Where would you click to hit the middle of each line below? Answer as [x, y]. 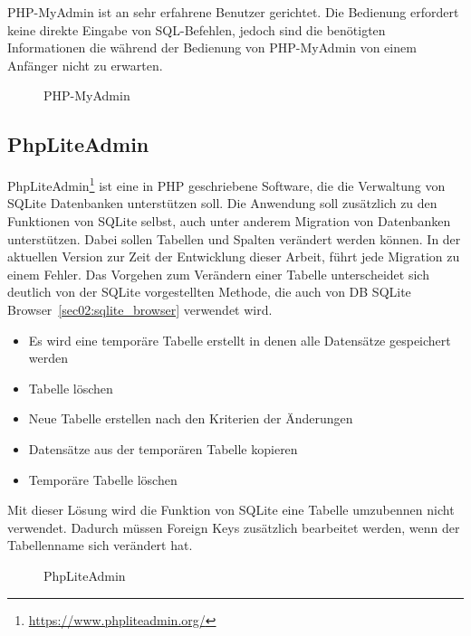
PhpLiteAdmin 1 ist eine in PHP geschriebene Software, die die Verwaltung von [226, 184]
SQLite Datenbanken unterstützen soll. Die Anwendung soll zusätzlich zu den [222, 203]
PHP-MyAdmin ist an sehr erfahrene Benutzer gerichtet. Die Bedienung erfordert [233, 12]
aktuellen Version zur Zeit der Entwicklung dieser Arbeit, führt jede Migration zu [234, 256]
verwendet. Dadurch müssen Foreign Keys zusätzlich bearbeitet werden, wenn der [234, 527]
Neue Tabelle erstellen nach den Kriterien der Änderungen [191, 418]
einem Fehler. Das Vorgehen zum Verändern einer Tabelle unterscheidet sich [218, 274]
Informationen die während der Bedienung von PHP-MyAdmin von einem [212, 47]
